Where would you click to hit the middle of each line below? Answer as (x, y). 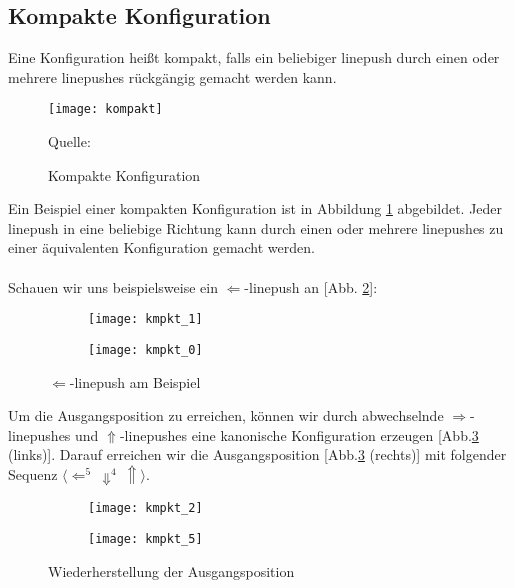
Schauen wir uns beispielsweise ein (113, 286)
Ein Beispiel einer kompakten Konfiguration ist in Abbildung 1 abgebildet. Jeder (255, 208)
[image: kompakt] (105, 109)
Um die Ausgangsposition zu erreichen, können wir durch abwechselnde (226, 415)
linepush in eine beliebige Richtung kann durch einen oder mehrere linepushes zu (256, 227)
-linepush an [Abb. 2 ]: (311, 286)
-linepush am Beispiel (135, 381)
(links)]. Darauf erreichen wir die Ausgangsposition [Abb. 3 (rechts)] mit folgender (257, 454)
